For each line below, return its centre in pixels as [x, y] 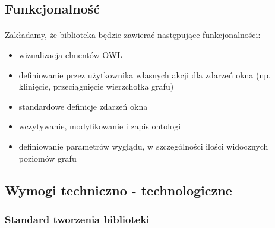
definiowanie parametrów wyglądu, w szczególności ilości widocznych [143, 146]
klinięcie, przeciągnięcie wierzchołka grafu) [96, 86]
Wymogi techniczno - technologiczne [118, 190]
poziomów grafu [48, 158]
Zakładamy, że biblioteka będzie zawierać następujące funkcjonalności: [133, 35]
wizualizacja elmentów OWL [70, 54]
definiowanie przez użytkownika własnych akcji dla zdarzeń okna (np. [145, 75]
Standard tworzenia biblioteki [77, 219]
